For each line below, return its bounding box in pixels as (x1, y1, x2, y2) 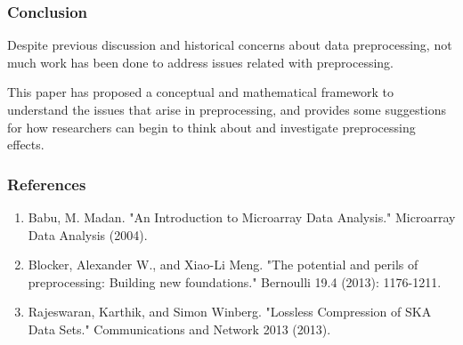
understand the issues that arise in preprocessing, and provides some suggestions (7, 100, 447, 118)
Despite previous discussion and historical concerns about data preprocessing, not (7, 36, 452, 54)
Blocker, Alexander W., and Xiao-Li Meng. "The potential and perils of (28, 255, 418, 274)
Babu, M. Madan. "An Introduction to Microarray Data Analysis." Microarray (28, 208, 456, 226)
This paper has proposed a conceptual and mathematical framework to (7, 83, 394, 101)
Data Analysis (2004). (28, 225, 148, 244)
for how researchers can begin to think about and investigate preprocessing (7, 117, 416, 136)
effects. (7, 135, 45, 154)
